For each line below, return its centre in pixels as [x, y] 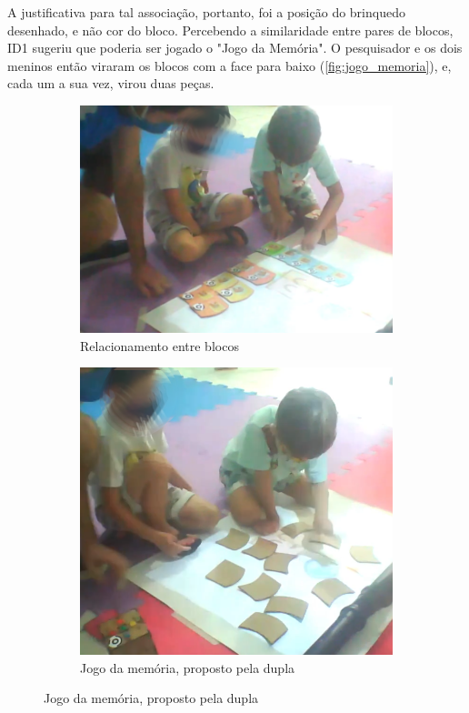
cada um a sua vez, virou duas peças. [111, 83]
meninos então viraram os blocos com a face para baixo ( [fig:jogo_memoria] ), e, [230, 65]
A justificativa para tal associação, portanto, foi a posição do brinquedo [206, 12]
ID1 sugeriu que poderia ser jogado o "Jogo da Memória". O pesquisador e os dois [235, 48]
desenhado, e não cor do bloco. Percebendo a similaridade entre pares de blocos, [230, 30]
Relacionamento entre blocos [160, 345]
